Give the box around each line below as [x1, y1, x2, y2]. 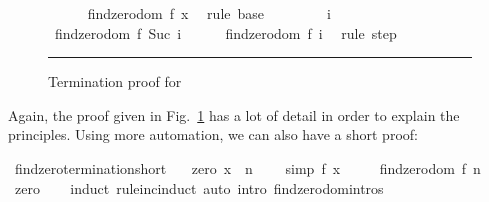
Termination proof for [48, 71, 182, 92]
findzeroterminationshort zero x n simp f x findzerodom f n [14, 157, 481, 178]
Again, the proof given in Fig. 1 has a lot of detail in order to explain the [8, 104, 460, 125]
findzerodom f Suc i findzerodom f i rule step [54, 22, 397, 43]
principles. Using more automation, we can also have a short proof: [8, 124, 418, 145]
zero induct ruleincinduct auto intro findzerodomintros [14, 177, 384, 198]
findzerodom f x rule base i [87, 3, 331, 23]
